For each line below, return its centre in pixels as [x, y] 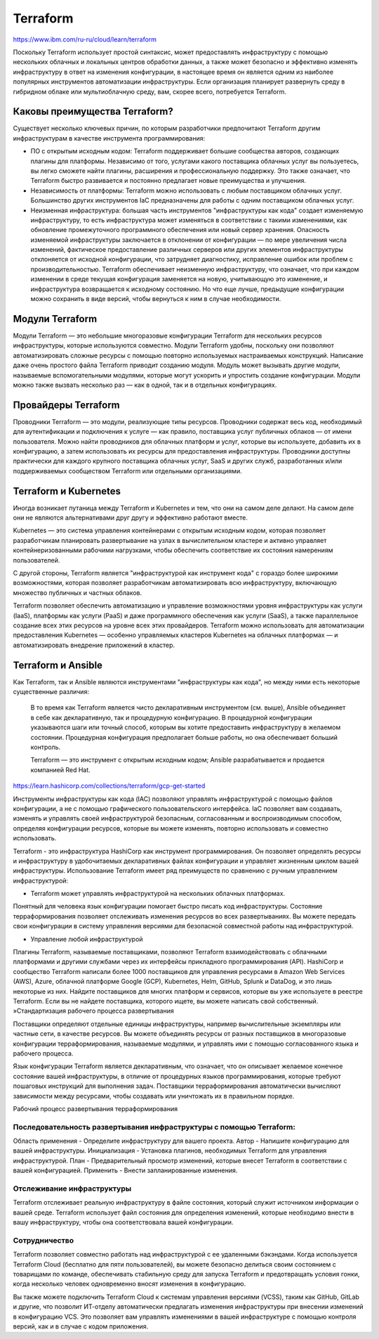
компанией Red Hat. [60, 769]
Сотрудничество [44, 1240]
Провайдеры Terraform [66, 405]
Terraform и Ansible [58, 665]
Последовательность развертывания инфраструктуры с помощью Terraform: [154, 1127]
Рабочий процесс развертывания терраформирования [95, 1108]
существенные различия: [51, 692]
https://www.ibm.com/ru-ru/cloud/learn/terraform [85, 39]
